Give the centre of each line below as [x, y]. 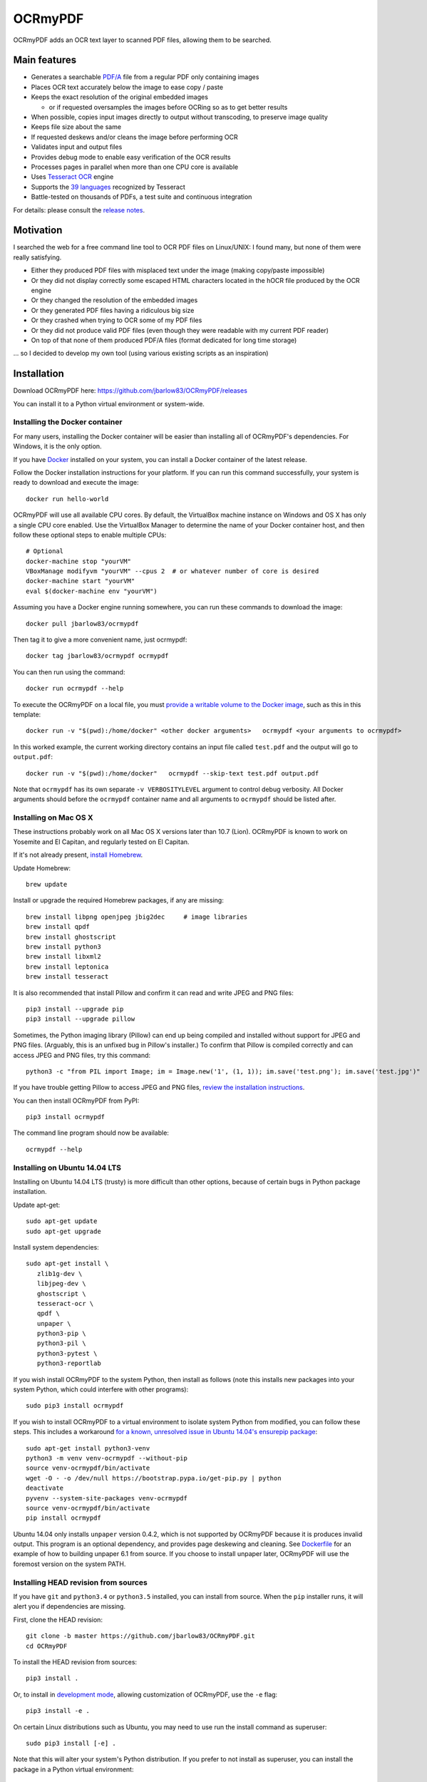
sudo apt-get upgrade [63, 1231]
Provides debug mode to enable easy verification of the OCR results [131, 157]
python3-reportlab [69, 1364]
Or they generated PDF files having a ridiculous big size [113, 310]
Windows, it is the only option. [58, 446]
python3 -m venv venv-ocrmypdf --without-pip [107, 1458]
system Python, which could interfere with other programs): [101, 1389]
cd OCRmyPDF [47, 1646]
